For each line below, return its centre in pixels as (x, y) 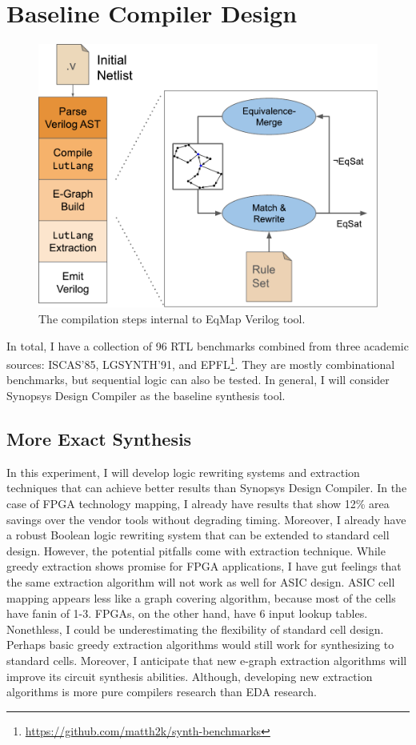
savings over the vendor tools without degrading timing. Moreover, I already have (206, 519)
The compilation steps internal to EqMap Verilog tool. (172, 319)
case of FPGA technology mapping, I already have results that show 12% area (198, 504)
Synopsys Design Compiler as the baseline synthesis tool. (146, 396)
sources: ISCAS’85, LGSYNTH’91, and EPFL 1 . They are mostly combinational (201, 363)
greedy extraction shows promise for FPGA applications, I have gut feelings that (204, 566)
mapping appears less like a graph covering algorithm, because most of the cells (201, 597)
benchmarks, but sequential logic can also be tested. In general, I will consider (198, 380)
